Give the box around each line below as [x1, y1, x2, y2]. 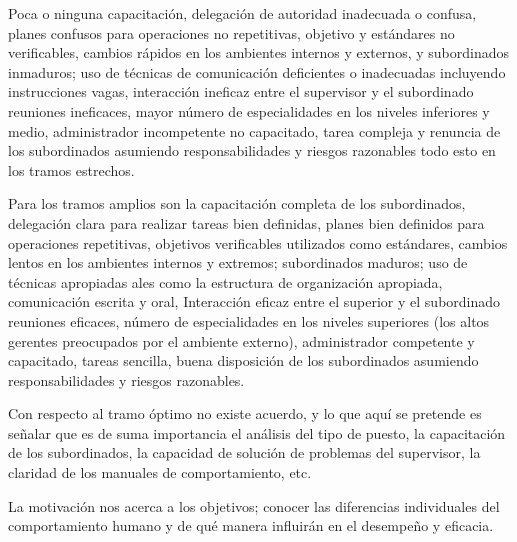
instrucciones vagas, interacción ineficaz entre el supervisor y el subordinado [8, 81, 474, 102]
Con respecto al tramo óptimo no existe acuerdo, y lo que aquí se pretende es [8, 403, 482, 424]
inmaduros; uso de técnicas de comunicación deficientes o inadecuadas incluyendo [8, 61, 506, 82]
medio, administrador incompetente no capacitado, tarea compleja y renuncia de [8, 120, 501, 141]
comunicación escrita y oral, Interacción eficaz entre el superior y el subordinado [8, 291, 501, 312]
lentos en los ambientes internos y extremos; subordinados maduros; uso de [8, 252, 468, 273]
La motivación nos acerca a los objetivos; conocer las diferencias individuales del [8, 495, 500, 516]
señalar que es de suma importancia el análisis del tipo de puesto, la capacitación [8, 422, 506, 443]
